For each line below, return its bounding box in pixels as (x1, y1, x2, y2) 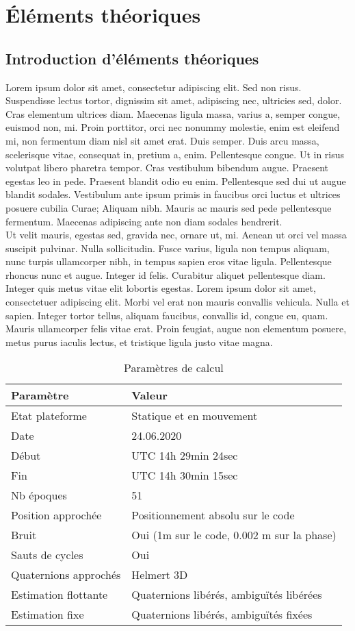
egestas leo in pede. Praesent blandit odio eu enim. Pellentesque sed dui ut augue (5, 173, 346, 188)
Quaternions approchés (11, 567, 121, 583)
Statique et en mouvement (131, 408, 258, 424)
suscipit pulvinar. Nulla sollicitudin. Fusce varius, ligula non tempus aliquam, (5, 240, 330, 255)
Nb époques (11, 487, 67, 504)
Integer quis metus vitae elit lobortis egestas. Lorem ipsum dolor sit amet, (5, 281, 316, 295)
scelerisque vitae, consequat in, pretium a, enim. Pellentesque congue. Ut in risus (5, 147, 345, 161)
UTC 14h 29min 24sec (131, 447, 238, 464)
